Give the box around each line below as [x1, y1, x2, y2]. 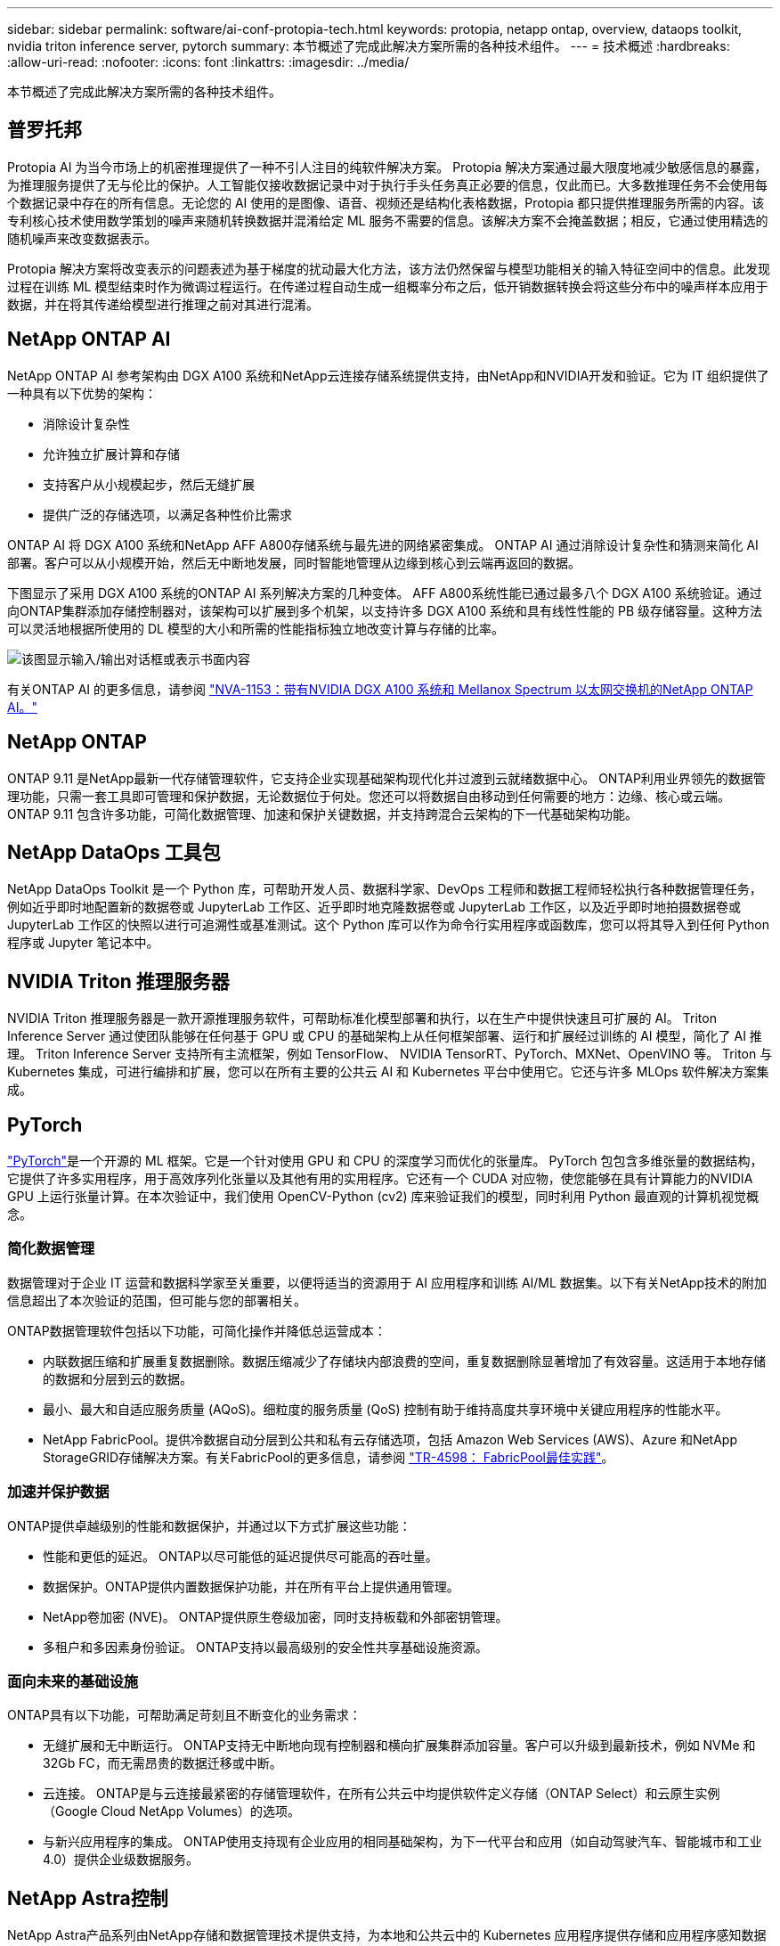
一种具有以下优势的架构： [7, 385, 157, 401]
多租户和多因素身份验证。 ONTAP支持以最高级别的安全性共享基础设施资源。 [43, 1639, 488, 1655]
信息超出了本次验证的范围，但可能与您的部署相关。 [7, 1292, 306, 1308]
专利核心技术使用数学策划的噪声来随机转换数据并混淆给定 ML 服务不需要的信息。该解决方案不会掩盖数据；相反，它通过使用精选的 [7, 212, 768, 228]
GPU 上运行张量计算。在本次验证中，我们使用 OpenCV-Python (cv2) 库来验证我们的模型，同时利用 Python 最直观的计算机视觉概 [7, 1189, 760, 1205]
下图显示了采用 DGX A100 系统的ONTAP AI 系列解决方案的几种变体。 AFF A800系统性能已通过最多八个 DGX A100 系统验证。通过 [7, 585, 762, 601]
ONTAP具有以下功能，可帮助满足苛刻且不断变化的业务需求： [7, 1707, 362, 1723]
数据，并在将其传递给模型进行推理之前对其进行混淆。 [7, 296, 319, 312]
